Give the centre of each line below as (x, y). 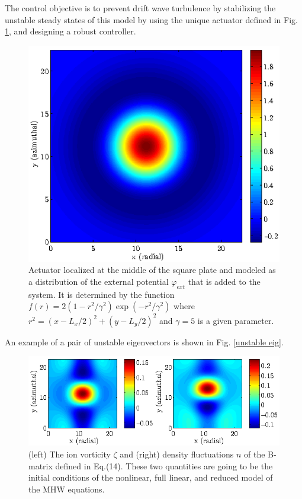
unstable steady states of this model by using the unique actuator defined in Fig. (151, 19)
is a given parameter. (236, 320)
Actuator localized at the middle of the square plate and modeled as (152, 270)
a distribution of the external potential (99, 281)
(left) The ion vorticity (70, 454)
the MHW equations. (67, 489)
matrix (41, 465)
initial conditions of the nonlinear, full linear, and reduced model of (151, 477)
